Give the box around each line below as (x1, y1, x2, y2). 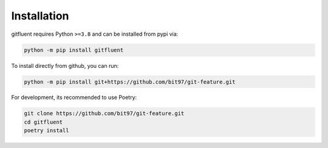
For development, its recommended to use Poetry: (11, 94, 137, 101)
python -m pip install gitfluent (24, 46, 124, 53)
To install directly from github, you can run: (11, 62, 119, 69)
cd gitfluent (24, 118, 63, 126)
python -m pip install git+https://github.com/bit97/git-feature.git (24, 78, 236, 85)
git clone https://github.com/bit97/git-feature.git (24, 110, 185, 117)
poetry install (24, 127, 69, 134)
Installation (11, 9, 69, 22)
